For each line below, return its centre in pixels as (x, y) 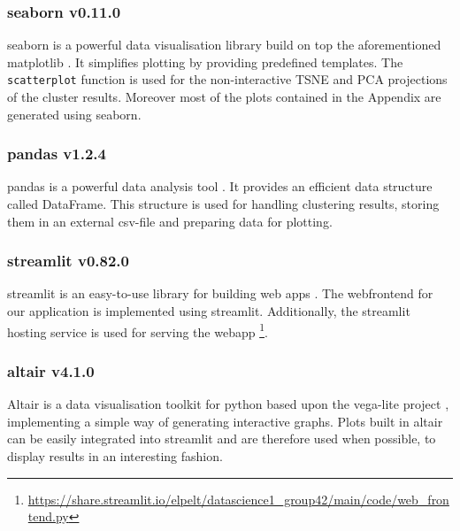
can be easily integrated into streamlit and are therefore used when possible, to (222, 439)
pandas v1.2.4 (57, 154)
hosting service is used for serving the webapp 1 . (138, 330)
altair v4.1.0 (51, 370)
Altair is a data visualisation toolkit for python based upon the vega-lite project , (228, 404)
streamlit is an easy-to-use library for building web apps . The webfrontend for (220, 293)
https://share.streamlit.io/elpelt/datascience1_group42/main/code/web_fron (238, 499)
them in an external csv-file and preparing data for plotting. (170, 221)
